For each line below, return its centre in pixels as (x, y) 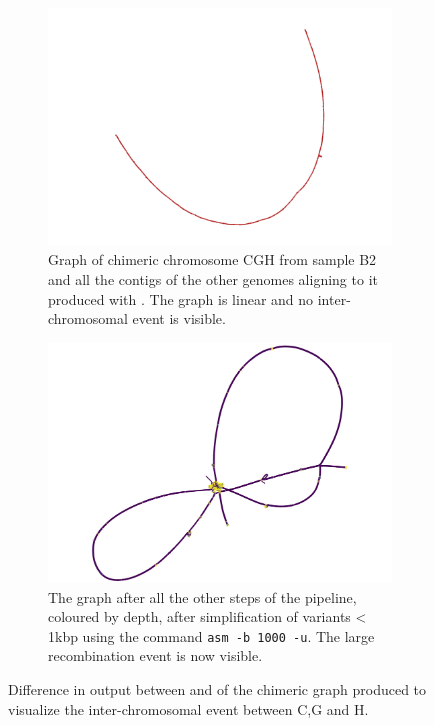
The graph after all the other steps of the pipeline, (202, 596)
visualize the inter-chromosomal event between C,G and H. (188, 708)
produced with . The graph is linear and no (181, 298)
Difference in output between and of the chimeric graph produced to (217, 689)
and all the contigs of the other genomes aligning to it (213, 279)
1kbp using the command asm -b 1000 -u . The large (211, 635)
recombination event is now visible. (155, 655)
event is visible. (179, 318)
